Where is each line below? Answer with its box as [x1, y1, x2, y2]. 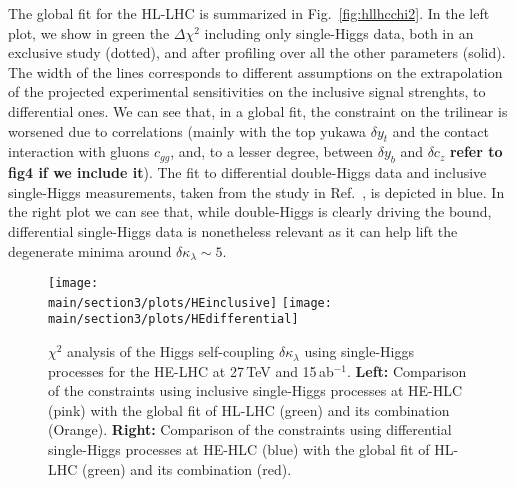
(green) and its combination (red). [82, 458, 292, 479]
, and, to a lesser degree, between [170, 141, 373, 162]
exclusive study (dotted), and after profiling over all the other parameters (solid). [8, 42, 506, 63]
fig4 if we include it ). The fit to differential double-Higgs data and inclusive [8, 162, 487, 183]
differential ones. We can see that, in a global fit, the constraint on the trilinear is [8, 100, 508, 121]
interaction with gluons [8, 141, 150, 162]
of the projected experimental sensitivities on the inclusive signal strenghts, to [8, 81, 486, 102]
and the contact [392, 120, 489, 141]
